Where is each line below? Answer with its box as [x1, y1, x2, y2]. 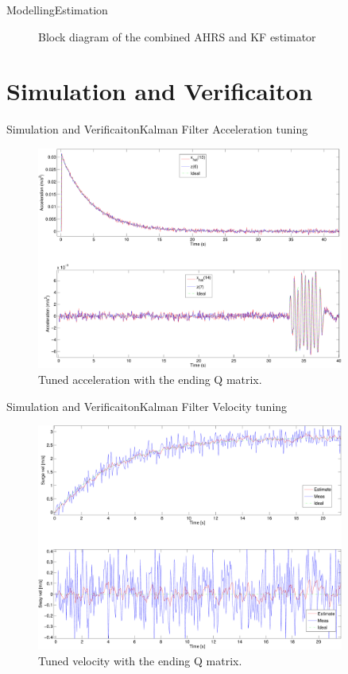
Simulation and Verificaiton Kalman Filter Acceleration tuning [6, 121, 308, 138]
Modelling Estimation [6, 2, 108, 17]
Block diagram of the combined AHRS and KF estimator [38, 28, 316, 45]
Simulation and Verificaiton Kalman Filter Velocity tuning [6, 397, 288, 414]
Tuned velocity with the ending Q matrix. [38, 652, 242, 668]
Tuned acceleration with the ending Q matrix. [38, 371, 262, 387]
